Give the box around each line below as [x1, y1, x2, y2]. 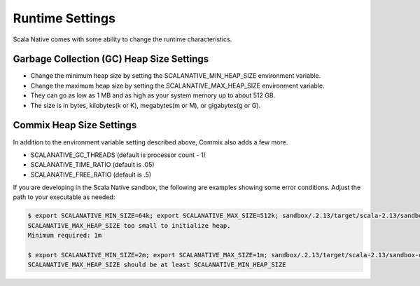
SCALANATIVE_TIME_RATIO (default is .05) [30, 161, 155, 169]
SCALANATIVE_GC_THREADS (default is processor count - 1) [30, 151, 206, 159]
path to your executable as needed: [13, 193, 115, 201]
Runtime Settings [13, 11, 115, 26]
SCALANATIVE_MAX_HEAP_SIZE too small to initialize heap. [27, 222, 231, 229]
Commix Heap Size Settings [13, 119, 137, 131]
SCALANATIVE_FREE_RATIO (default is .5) [30, 170, 152, 179]
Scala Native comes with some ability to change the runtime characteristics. [13, 35, 232, 43]
